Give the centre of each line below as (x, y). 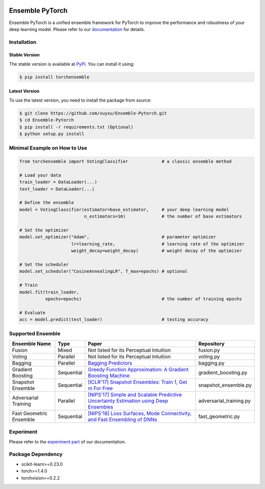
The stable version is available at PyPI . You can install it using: (72, 64)
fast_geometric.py (219, 416)
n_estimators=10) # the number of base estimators (163, 217)
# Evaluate (32, 312)
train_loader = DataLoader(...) (58, 182)
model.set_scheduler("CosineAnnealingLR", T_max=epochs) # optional (104, 272)
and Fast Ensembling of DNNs (122, 419)
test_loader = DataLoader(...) (57, 189)
